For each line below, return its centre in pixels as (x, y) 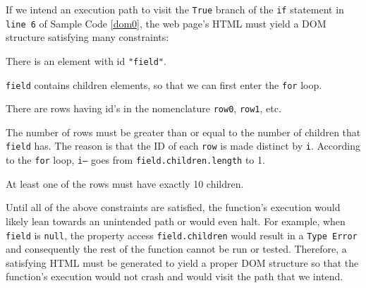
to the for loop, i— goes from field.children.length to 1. (135, 160)
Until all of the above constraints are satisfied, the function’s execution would (173, 207)
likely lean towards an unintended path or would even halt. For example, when (176, 221)
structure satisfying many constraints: (87, 37)
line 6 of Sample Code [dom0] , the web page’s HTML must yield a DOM (166, 23)
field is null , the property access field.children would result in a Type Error (182, 235)
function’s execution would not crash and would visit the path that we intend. (175, 276)
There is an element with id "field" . (86, 60)
